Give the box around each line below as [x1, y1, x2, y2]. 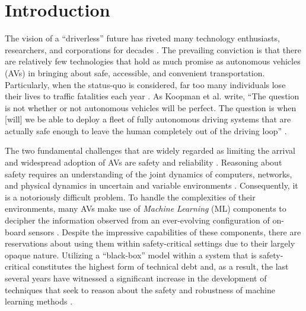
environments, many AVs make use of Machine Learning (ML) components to [5, 202, 286, 215]
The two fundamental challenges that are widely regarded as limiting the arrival [5, 144, 295, 157]
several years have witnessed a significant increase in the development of [5, 272, 267, 284]
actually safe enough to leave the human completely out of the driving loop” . [5, 124, 287, 137]
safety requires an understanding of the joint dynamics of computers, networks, [5, 167, 292, 180]
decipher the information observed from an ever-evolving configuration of [5, 214, 270, 226]
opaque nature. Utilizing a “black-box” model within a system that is [5, 248, 257, 261]
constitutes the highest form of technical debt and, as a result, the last [32, 260, 289, 273]
